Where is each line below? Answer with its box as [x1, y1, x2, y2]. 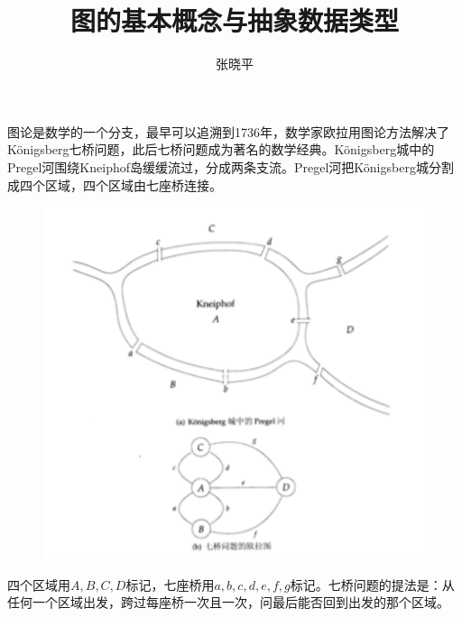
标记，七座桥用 [125, 575, 215, 594]
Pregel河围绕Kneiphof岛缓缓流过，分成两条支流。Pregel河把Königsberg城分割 [7, 157, 454, 176]
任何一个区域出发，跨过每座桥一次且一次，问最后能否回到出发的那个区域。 [7, 593, 449, 612]
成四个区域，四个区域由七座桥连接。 [7, 175, 222, 194]
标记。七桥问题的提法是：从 [290, 575, 455, 594]
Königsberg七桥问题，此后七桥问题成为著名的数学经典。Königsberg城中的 [7, 140, 435, 159]
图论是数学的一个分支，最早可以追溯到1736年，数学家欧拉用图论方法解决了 [7, 122, 449, 141]
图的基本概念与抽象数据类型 [69, 2, 399, 39]
